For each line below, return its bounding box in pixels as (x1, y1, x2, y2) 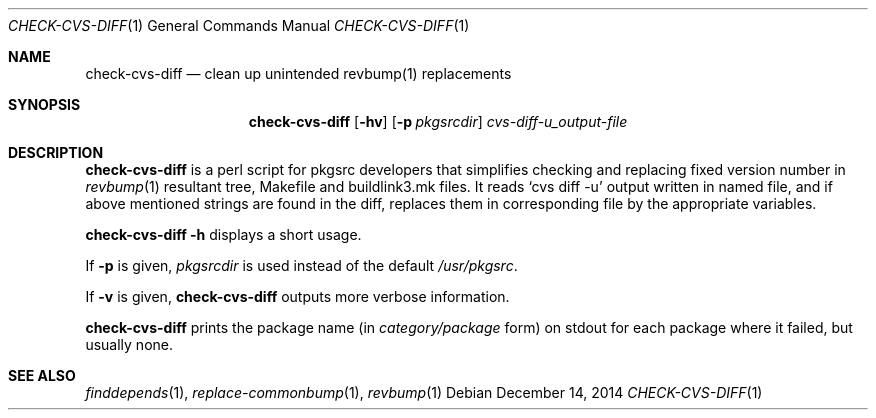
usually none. (85, 336, 173, 353)
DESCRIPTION (8, 144, 104, 161)
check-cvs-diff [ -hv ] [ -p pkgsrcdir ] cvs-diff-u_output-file (248, 113, 628, 130)
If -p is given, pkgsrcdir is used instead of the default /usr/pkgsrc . (85, 257, 518, 274)
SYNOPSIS (8, 96, 81, 113)
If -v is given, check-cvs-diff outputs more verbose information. (85, 288, 510, 305)
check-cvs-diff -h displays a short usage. (85, 226, 362, 243)
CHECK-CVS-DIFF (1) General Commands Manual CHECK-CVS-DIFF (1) (8, 17, 470, 34)
